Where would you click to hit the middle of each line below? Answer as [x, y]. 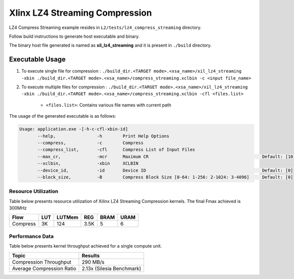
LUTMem [67, 217]
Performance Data [31, 236]
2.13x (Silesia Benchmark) [111, 268]
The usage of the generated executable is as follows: [62, 116]
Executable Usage [37, 60]
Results [91, 255]
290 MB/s [93, 262]
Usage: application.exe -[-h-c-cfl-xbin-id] [74, 129]
